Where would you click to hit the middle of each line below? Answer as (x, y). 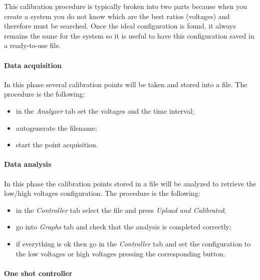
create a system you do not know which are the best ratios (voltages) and (117, 16)
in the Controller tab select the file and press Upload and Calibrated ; (121, 210)
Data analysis (28, 164)
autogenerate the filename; (56, 127)
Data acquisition (33, 65)
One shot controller (38, 273)
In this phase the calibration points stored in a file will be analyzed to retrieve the (130, 183)
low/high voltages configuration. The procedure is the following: (102, 193)
